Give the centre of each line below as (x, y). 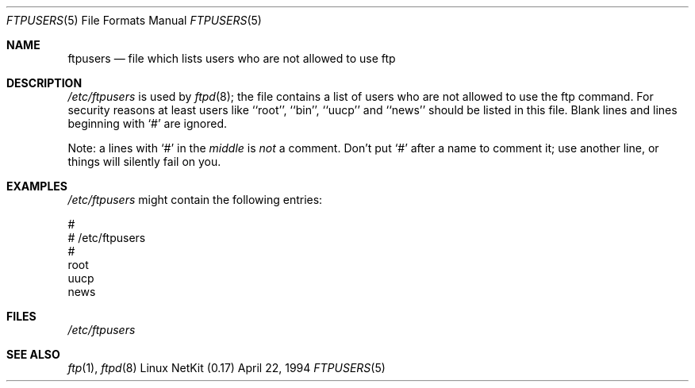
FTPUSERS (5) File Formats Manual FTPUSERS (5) (134, 20)
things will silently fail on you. (144, 161)
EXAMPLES (37, 186)
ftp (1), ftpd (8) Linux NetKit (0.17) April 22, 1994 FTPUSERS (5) (227, 368)
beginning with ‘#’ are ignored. (148, 123)
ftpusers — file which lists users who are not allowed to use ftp (232, 58)
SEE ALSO (33, 354)
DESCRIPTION (44, 83)
